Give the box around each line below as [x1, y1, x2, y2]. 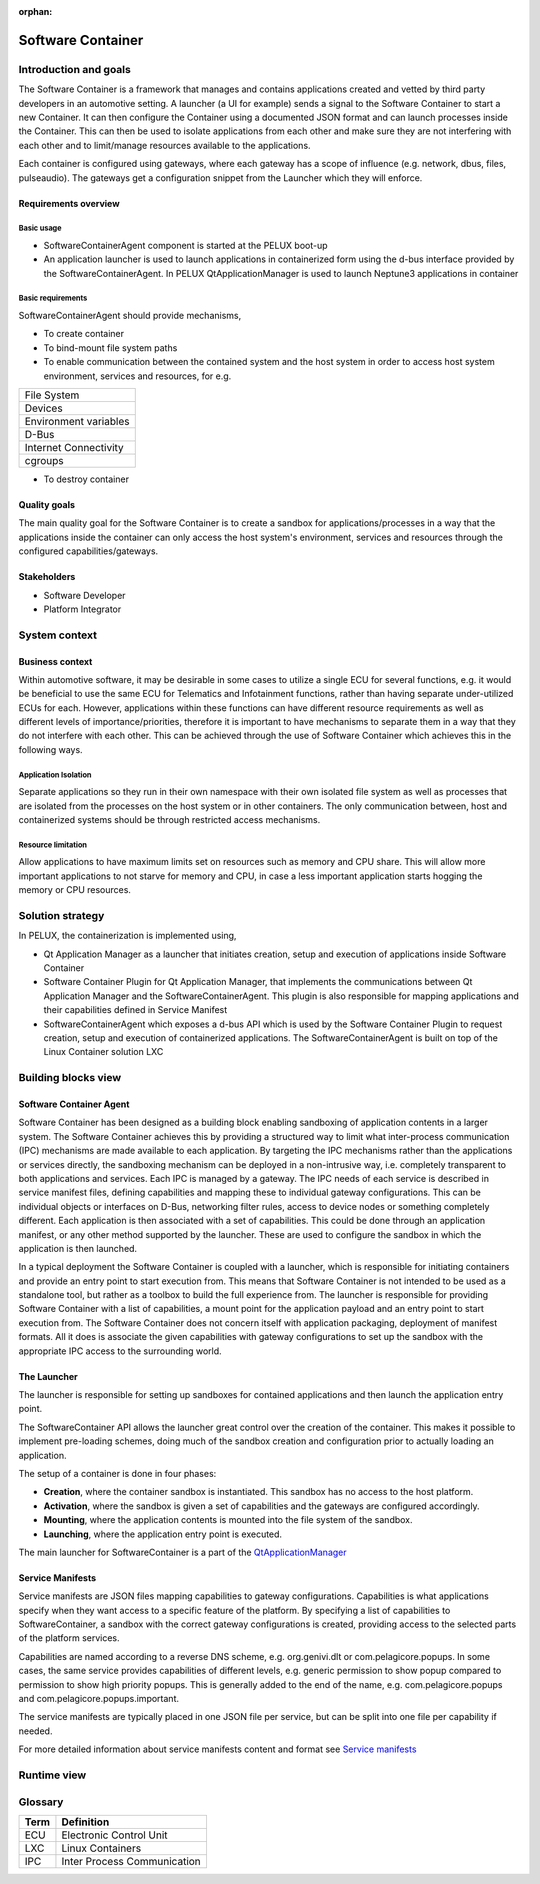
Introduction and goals [18, 62, 132, 76]
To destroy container [43, 473, 130, 485]
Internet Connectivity [24, 440, 124, 454]
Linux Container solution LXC [43, 1046, 164, 1058]
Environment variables [24, 414, 130, 428]
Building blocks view [18, 1071, 122, 1085]
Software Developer [43, 589, 126, 601]
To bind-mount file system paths [43, 341, 178, 354]
